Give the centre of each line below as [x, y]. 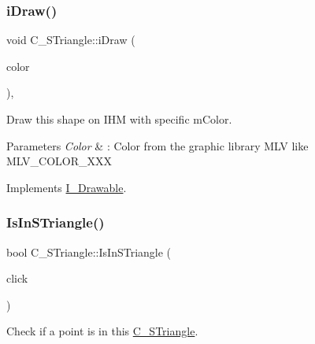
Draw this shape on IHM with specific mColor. [119, 119]
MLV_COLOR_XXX [59, 161]
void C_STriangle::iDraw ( [71, 40]
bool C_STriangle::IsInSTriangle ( [89, 252]
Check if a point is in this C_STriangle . [102, 331]
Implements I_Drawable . [67, 187]
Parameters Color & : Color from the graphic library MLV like [157, 145]
